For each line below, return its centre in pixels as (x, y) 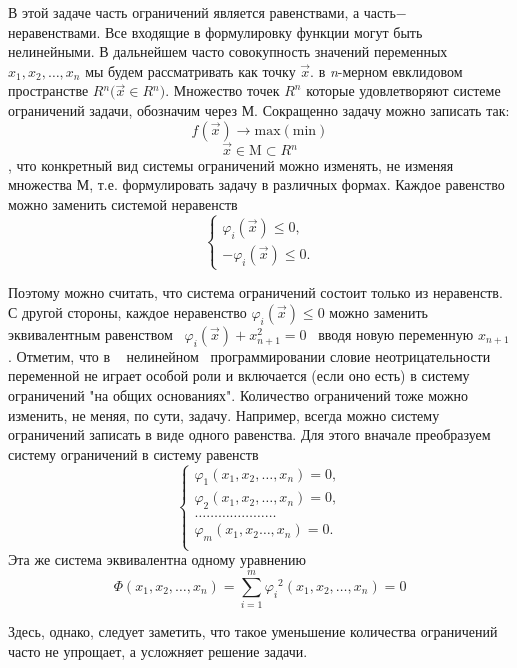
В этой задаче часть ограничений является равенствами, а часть (202, 12)
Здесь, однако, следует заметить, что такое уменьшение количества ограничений (253, 631)
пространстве (48, 90)
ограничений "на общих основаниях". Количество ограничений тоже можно (238, 394)
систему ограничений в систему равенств (133, 453)
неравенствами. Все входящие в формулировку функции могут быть (215, 31)
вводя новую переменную (396, 333)
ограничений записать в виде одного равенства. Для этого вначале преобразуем (249, 434)
